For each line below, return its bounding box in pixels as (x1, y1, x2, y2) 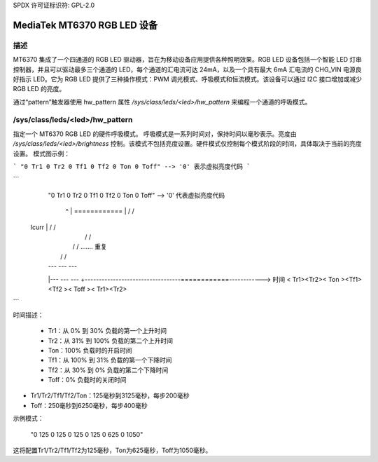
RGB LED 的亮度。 (13, 85, 66, 93)
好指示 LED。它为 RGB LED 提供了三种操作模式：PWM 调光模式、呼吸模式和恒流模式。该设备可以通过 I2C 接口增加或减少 (13, 74, 362, 83)
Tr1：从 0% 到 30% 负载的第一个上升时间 (48, 327, 167, 335)
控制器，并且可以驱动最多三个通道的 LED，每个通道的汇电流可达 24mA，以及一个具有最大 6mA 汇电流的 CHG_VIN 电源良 (13, 65, 362, 74)
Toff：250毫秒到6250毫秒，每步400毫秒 (30, 401, 148, 409)
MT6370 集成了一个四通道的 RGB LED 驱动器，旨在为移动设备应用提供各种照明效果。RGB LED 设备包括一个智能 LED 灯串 (13, 55, 363, 64)
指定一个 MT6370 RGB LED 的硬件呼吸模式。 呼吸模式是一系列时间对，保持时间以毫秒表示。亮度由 (13, 130, 297, 138)
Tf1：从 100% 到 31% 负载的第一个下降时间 (48, 356, 172, 365)
